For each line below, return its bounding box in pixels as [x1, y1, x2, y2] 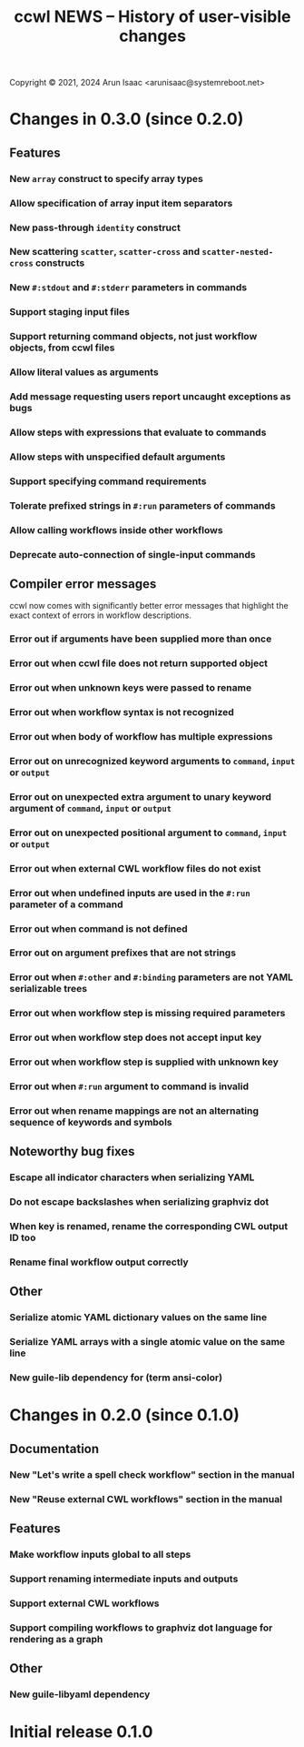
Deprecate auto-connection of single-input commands [9, 548, 256, 560]
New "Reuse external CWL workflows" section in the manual [9, 1492, 283, 1505]
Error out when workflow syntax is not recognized [9, 706, 234, 719]
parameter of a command [9, 898, 123, 911]
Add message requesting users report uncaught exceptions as [9, 390, 291, 403]
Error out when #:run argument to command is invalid [9, 1080, 250, 1093]
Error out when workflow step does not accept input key [9, 1031, 262, 1044]
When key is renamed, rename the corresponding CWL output [9, 1220, 289, 1233]
